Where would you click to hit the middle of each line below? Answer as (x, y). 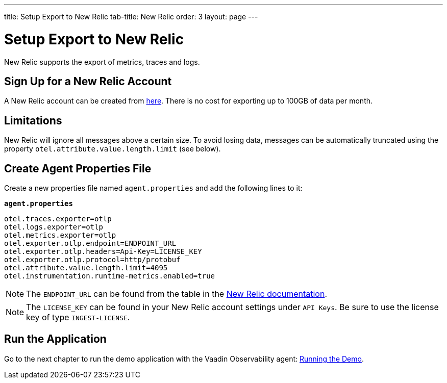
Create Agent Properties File (78, 168)
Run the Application (55, 339)
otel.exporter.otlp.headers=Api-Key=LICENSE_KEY (103, 252)
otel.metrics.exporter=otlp (60, 235)
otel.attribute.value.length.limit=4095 (86, 268)
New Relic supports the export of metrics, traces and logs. (102, 62)
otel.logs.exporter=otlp (54, 227)
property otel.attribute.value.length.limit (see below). (113, 149)
